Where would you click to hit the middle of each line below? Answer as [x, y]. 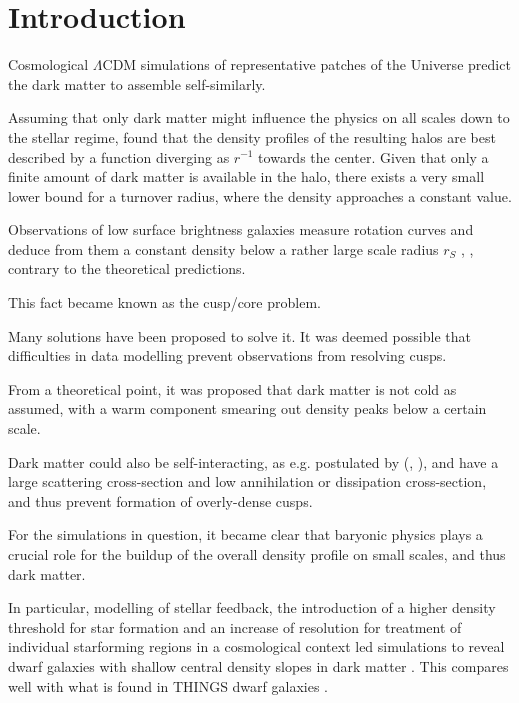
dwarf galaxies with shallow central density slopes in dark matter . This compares [258, 665]
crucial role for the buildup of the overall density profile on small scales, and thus [257, 554]
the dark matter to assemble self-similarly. [137, 83]
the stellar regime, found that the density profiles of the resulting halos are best [252, 136]
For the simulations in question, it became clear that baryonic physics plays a [245, 534]
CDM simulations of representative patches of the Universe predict [306, 64]
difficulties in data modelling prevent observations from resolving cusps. [227, 355]
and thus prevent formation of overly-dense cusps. [160, 500]
